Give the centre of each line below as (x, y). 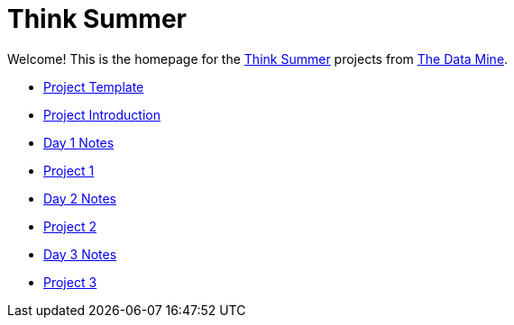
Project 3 (70, 282)
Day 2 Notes (80, 198)
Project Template (94, 86)
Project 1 (69, 170)
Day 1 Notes (79, 142)
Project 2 (70, 226)
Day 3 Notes (80, 254)
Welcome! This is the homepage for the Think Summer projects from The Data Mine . (258, 59)
